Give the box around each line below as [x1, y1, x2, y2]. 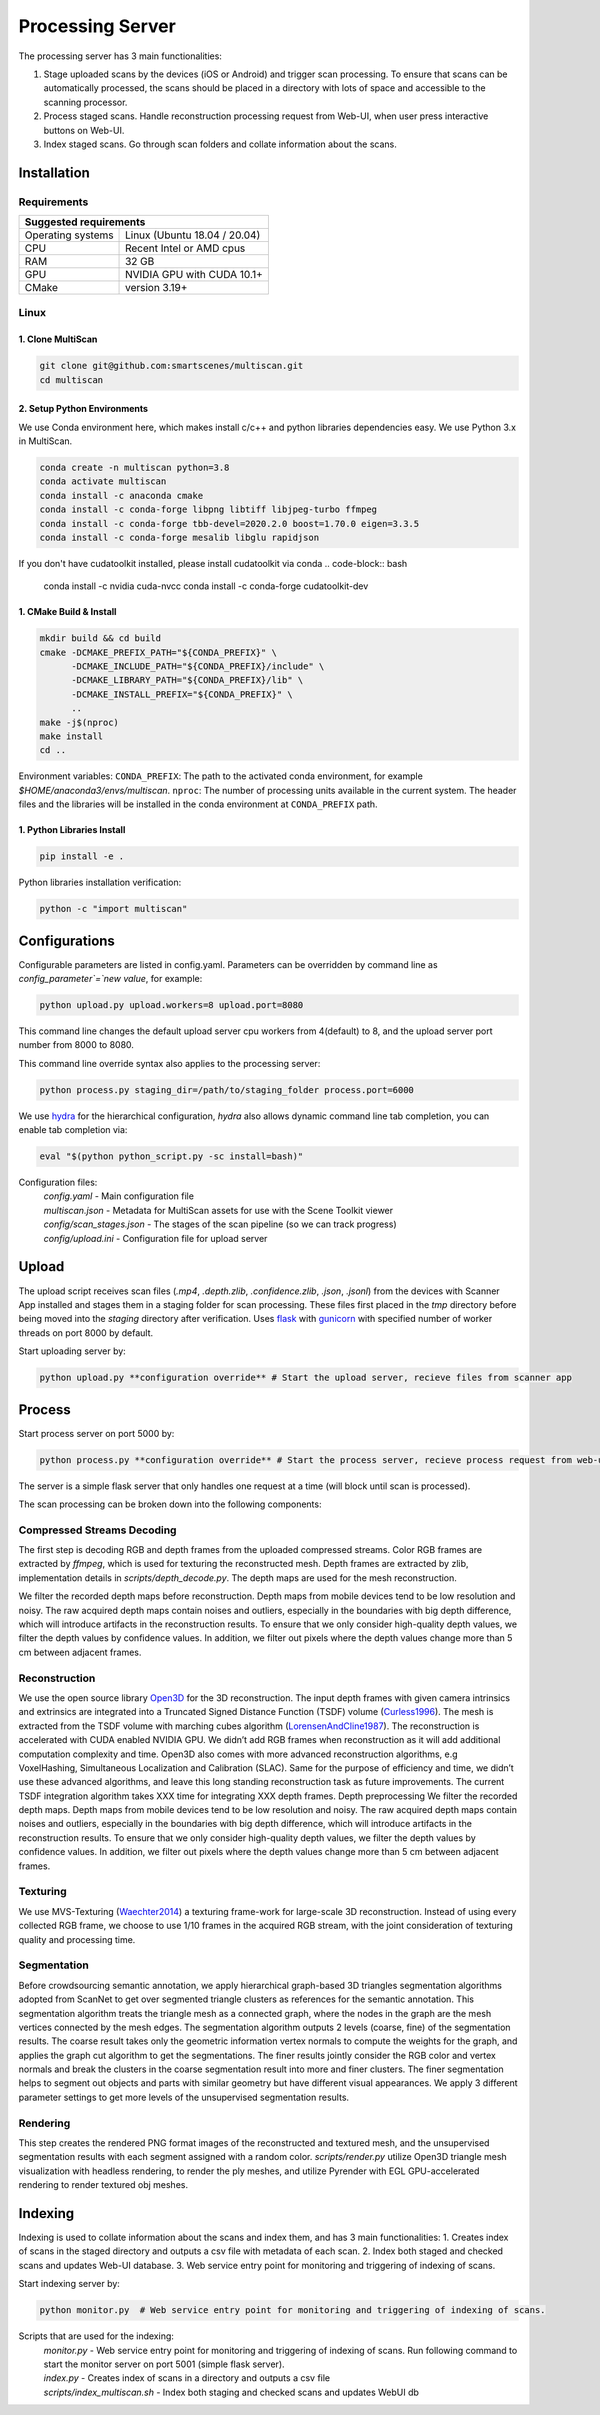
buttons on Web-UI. [43, 124, 125, 136]
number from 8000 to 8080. [18, 1039, 135, 1051]
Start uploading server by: [18, 1345, 127, 1357]
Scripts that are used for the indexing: [18, 2330, 175, 2342]
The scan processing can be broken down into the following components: [18, 1498, 322, 1510]
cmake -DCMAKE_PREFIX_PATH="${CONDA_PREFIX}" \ [39, 646, 277, 658]
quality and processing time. [18, 1933, 136, 1945]
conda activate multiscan [39, 476, 167, 487]
